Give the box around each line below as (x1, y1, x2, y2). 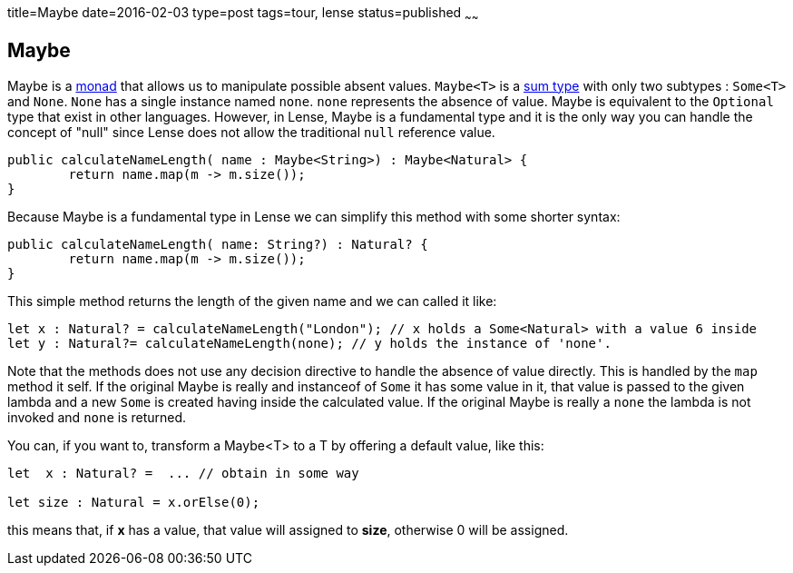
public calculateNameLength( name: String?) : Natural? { (7, 236, 428, 252)
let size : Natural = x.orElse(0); (7, 494, 260, 509)
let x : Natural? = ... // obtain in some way (7, 465, 359, 480)
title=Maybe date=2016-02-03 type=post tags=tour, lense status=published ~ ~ (7, 5, 479, 24)
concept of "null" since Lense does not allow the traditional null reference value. (7, 123, 495, 140)
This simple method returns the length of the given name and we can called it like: (7, 292, 497, 309)
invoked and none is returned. (7, 409, 187, 425)
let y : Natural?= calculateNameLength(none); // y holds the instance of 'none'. (7, 335, 612, 351)
